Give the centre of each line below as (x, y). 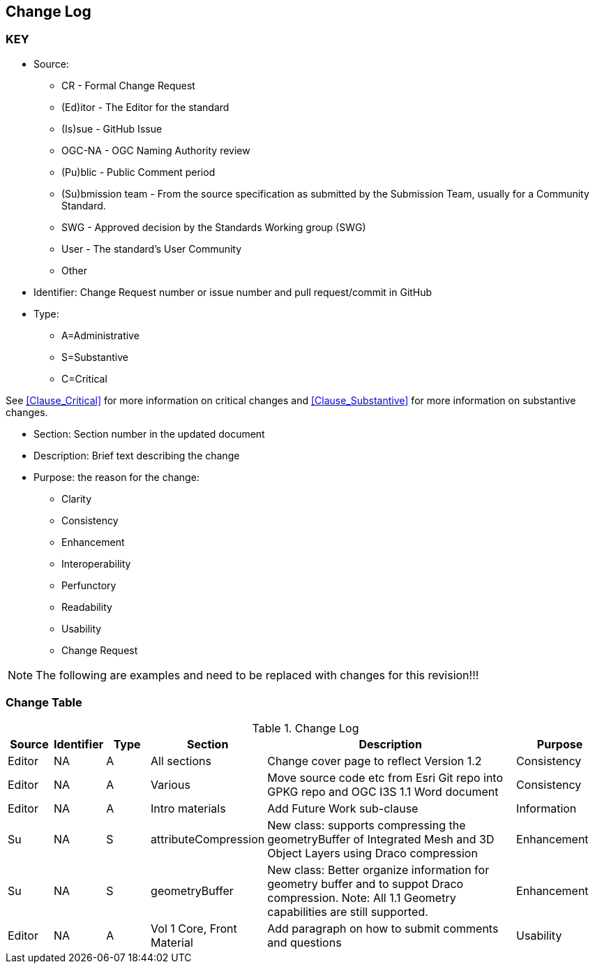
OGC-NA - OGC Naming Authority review (156, 150)
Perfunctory (89, 585)
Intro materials (188, 808)
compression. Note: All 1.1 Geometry (362, 897)
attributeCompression (208, 839)
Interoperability (96, 563)
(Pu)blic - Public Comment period (138, 172)
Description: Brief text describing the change (137, 455)
